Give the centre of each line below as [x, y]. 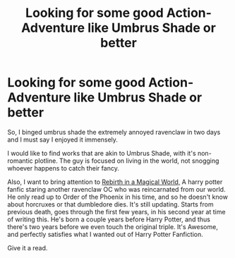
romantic [20, 161]
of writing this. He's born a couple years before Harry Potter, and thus [109, 219]
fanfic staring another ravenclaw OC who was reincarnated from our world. [116, 189]
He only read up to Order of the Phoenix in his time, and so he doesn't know [117, 197]
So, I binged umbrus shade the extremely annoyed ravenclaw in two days [114, 132]
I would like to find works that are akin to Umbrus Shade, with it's [102, 153]
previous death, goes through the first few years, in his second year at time [116, 211]
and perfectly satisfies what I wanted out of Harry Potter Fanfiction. [105, 234]
